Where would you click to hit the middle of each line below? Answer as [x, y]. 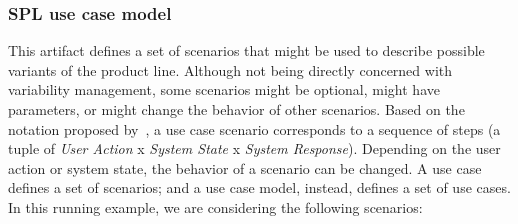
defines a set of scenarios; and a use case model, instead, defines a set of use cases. [259, 187]
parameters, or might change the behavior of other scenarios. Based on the [236, 109]
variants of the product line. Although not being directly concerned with [230, 69]
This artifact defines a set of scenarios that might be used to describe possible [246, 50]
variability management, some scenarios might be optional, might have [224, 89]
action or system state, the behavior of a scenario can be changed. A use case [245, 167]
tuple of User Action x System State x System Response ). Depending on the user [254, 148]
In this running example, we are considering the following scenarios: [215, 206]
